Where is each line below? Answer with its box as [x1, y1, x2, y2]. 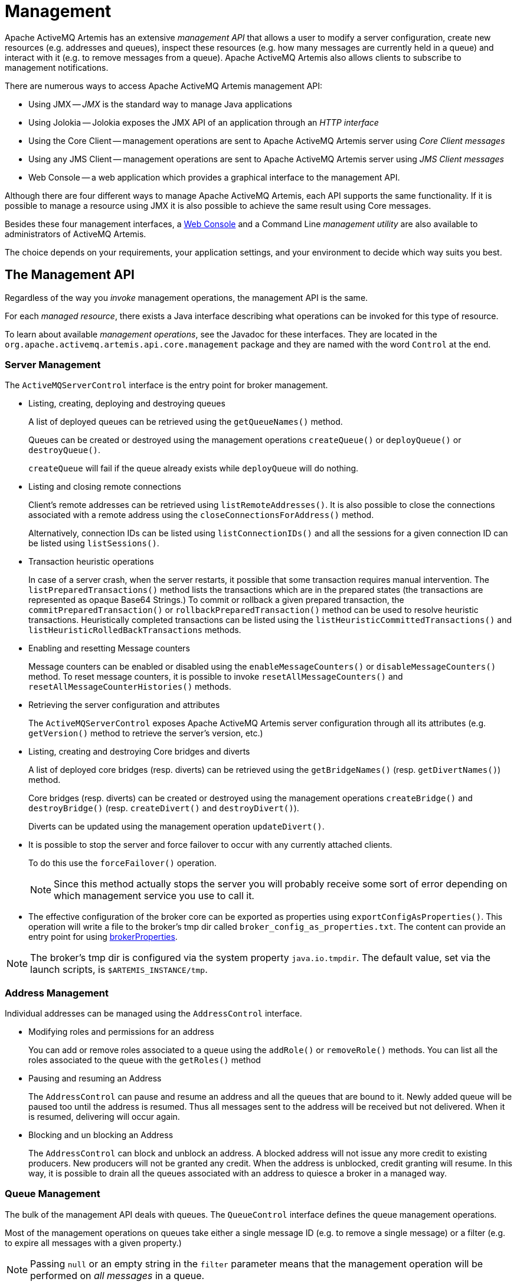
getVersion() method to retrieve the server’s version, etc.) [28, 728, 263, 739]
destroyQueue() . [28, 445, 101, 455]
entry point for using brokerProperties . [28, 932, 178, 942]
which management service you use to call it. [54, 890, 254, 902]
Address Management [5, 986, 109, 999]
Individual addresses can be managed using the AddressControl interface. [5, 1008, 302, 1019]
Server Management [5, 358, 101, 371]
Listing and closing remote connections [28, 481, 181, 492]
